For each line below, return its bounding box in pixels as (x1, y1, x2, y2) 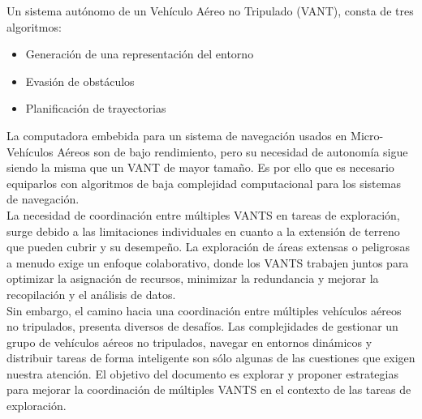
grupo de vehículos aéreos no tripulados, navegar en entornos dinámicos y (6, 333, 372, 350)
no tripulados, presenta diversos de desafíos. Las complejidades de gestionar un (6, 318, 398, 335)
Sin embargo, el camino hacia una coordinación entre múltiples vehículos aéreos (6, 301, 402, 319)
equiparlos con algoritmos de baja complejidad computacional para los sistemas (6, 174, 401, 191)
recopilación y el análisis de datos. (6, 285, 176, 302)
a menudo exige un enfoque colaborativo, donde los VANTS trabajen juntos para (6, 254, 409, 271)
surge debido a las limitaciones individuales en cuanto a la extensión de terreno (6, 222, 400, 239)
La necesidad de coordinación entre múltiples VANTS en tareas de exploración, (6, 206, 400, 223)
